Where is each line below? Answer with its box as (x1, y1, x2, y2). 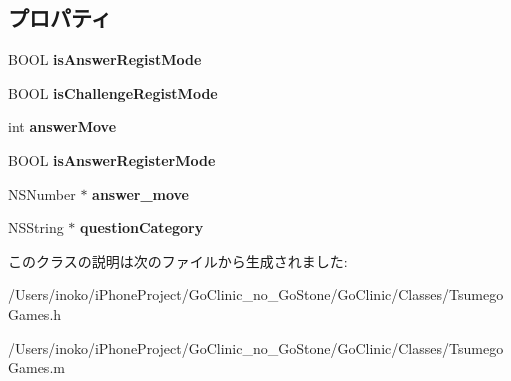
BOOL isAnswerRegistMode (8, 49, 202, 70)
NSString (8, 217, 64, 238)
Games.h (8, 303, 62, 324)
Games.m (8, 357, 65, 378)
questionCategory (80, 217, 204, 238)
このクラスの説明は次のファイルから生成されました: (8, 250, 348, 271)
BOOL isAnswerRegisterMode (8, 149, 216, 170)
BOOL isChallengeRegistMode (8, 82, 218, 103)
